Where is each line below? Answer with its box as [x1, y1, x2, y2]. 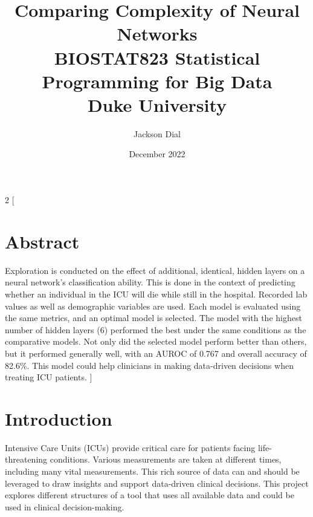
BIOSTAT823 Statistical [54, 45, 260, 70]
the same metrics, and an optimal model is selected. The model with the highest [5, 311, 302, 324]
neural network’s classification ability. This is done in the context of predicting [5, 276, 295, 288]
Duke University [87, 92, 227, 117]
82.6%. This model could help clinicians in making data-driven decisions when [5, 359, 294, 371]
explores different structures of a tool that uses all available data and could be [5, 489, 294, 501]
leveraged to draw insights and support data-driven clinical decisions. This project [5, 476, 309, 489]
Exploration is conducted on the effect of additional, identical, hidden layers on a [5, 264, 305, 276]
